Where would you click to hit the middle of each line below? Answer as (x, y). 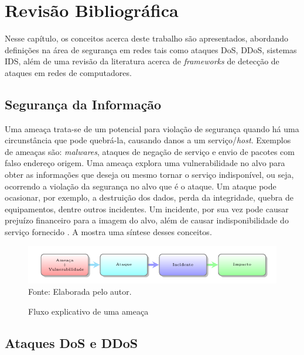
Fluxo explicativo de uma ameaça (88, 311)
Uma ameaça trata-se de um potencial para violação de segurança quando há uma (152, 128)
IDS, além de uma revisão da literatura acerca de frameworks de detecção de (142, 61)
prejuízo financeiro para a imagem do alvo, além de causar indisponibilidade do (147, 220)
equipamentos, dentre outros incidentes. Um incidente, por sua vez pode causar (147, 208)
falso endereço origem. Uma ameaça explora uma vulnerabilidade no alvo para (145, 163)
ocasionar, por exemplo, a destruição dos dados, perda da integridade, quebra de (149, 197)
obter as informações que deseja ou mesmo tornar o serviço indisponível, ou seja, (149, 175)
